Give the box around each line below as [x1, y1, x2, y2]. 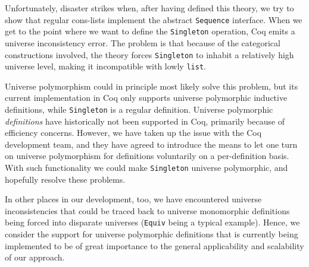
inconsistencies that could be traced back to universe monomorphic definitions [5, 204, 290, 217]
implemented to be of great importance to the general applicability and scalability [5, 239, 304, 252]
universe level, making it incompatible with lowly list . [5, 60, 206, 72]
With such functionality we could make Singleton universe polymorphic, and [5, 161, 288, 174]
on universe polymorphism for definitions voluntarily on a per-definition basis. [5, 150, 289, 162]
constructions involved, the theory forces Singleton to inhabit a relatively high [5, 48, 294, 61]
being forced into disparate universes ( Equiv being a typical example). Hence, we [5, 216, 300, 228]
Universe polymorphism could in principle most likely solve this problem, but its [5, 80, 298, 92]
